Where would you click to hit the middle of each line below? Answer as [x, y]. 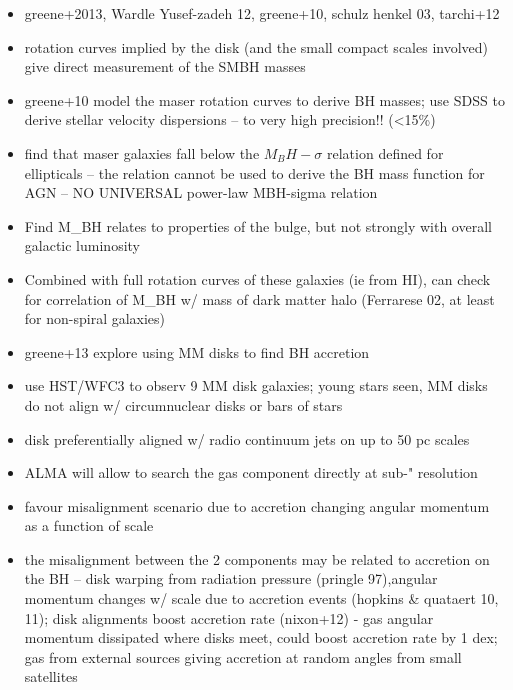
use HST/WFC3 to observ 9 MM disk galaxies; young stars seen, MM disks [256, 385]
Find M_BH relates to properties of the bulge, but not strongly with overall [258, 225]
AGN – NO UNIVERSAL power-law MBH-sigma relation [201, 192]
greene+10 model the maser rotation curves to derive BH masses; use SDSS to [264, 99]
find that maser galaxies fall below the [142, 152]
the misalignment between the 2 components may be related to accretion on [257, 558]
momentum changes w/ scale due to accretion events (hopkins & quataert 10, [261, 598]
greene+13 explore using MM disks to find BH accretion [197, 351]
